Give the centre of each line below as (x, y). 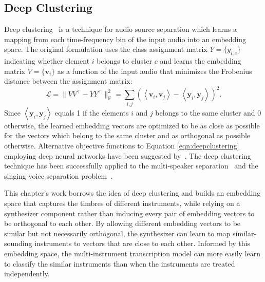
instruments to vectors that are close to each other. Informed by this (142, 243)
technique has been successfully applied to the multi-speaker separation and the (131, 166)
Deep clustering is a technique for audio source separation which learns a (121, 29)
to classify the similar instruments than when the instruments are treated (120, 263)
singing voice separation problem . (59, 175)
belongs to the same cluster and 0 (208, 112)
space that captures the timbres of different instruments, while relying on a (122, 203)
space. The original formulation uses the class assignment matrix (106, 49)
